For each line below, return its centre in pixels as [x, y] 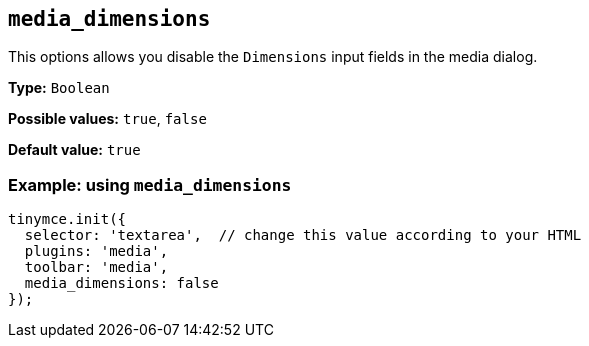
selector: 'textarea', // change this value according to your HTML [303, 235]
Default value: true [74, 150]
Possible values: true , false [107, 119]
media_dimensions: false [121, 283]
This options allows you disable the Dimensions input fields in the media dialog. [273, 57]
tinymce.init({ [67, 219]
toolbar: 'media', [96, 267]
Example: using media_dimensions [150, 184]
